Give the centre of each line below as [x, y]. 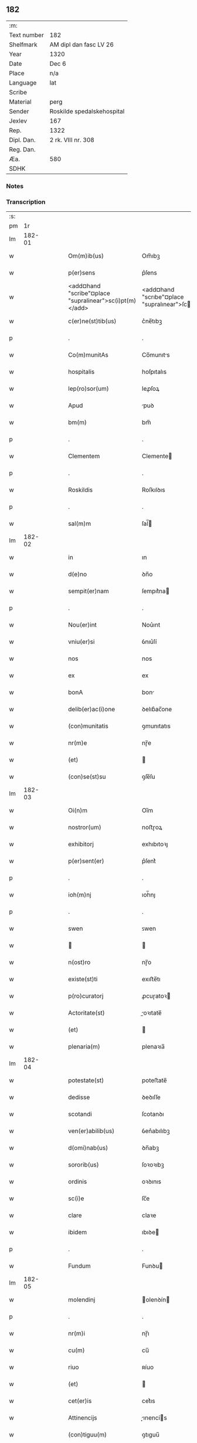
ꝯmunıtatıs [156, 726]
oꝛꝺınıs [151, 1182]
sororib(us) [84, 1165]
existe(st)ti [83, 979]
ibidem [77, 1232]
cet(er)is [80, 1401]
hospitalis [81, 372]
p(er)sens [82, 273]
